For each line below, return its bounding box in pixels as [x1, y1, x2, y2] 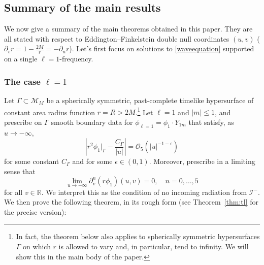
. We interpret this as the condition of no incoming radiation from [41, 186, 247, 197]
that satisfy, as [188, 116, 234, 127]
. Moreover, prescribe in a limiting [149, 156, 255, 167]
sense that [4, 165, 36, 176]
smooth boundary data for [51, 116, 133, 127]
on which [23, 241, 51, 252]
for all [4, 186, 23, 197]
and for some [72, 156, 113, 167]
